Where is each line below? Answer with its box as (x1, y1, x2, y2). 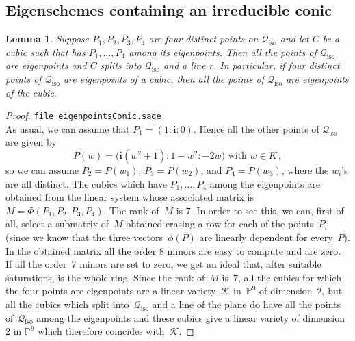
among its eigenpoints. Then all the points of (129, 45, 317, 59)
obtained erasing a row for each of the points (126, 216, 314, 231)
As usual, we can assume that (5, 121, 130, 136)
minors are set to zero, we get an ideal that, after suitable (79, 257, 321, 271)
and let (280, 31, 309, 46)
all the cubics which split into (5, 296, 129, 311)
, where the (281, 163, 329, 177)
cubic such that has (5, 45, 86, 59)
